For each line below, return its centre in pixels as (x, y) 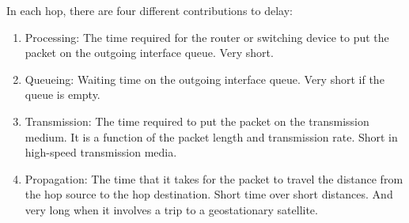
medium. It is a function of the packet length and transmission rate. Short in (211, 136)
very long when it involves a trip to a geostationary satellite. (171, 209)
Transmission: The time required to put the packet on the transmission (197, 121)
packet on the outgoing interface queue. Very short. (149, 53)
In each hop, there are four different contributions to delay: (150, 10)
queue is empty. (62, 94)
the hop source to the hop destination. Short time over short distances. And (209, 194)
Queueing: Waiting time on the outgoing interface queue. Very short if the (204, 79)
